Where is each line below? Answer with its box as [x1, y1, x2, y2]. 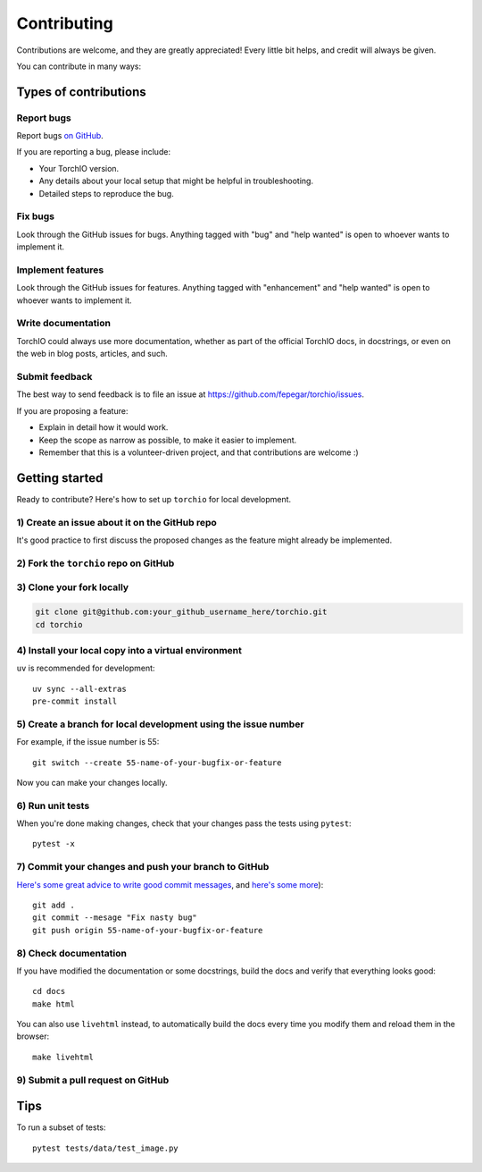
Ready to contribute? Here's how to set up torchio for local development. [16, 493, 292, 504]
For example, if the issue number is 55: [16, 737, 160, 747]
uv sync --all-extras [32, 684, 127, 694]
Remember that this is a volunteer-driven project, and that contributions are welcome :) [38, 447, 359, 458]
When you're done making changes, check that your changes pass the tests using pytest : [16, 818, 352, 829]
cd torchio [35, 620, 83, 629]
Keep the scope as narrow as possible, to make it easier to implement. [38, 434, 297, 445]
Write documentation [16, 317, 112, 330]
